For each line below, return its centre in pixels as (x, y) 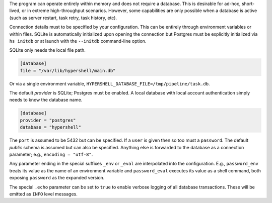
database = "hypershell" (51, 127)
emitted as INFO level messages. (43, 194)
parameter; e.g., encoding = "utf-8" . (51, 155)
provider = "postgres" (48, 120)
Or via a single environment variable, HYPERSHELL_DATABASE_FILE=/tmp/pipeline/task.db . (110, 83)
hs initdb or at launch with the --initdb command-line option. (78, 41)
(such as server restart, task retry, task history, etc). (63, 18)
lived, (15, 11)
